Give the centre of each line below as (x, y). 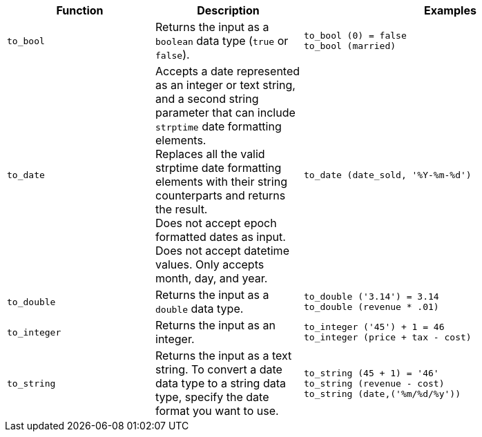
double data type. (200, 309)
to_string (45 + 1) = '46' (372, 373)
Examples (450, 10)
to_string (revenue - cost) (374, 383)
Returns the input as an (215, 325)
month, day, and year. (212, 278)
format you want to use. (217, 411)
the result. (182, 209)
